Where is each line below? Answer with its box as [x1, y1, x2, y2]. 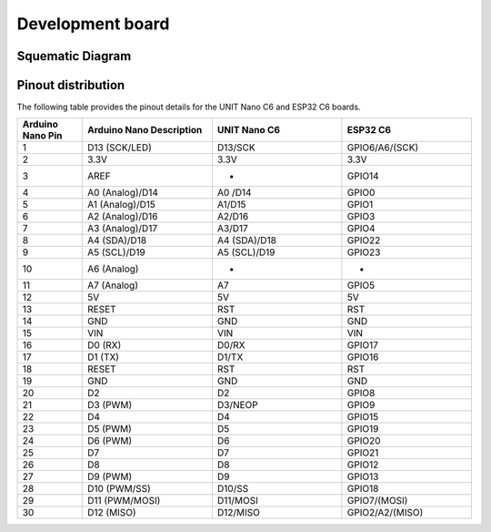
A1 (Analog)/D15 [86, 199, 156, 211]
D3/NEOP [216, 399, 258, 412]
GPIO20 [346, 435, 381, 447]
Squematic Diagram [16, 48, 132, 64]
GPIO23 [346, 246, 381, 259]
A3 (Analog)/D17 [86, 222, 158, 235]
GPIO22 [346, 234, 381, 247]
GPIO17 [346, 339, 379, 352]
